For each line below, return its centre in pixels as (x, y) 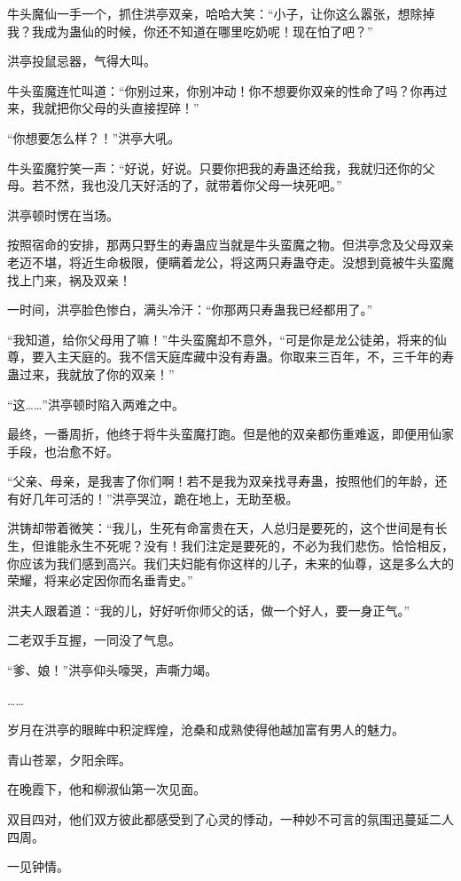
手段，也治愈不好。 (63, 451)
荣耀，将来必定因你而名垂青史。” (100, 580)
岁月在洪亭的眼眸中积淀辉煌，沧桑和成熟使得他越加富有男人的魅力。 (206, 730)
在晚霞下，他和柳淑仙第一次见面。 (106, 789)
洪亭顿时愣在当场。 (63, 214)
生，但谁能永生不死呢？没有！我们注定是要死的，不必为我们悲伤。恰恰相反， (230, 546)
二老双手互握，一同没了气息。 (94, 640)
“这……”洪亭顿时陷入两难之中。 (96, 404)
